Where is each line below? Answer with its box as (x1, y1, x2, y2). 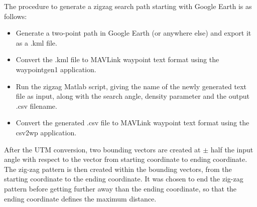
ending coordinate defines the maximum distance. (4, 193, 157, 203)
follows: (4, 11, 27, 21)
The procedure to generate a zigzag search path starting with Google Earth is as (4, 1, 252, 11)
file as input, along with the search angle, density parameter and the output (16, 91, 249, 101)
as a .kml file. (16, 37, 57, 48)
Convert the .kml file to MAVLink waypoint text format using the (16, 54, 219, 65)
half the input (210, 144, 253, 154)
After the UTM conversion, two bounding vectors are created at (4, 144, 201, 154)
